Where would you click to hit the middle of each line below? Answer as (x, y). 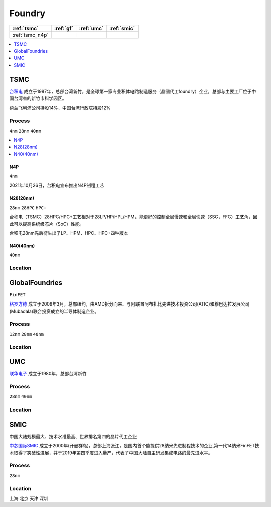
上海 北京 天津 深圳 (29, 498)
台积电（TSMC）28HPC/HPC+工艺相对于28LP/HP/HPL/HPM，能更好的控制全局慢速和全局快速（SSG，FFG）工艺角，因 (133, 217)
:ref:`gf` (64, 28)
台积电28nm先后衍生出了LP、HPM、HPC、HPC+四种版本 (69, 233)
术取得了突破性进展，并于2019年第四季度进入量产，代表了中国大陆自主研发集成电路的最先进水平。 (111, 453)
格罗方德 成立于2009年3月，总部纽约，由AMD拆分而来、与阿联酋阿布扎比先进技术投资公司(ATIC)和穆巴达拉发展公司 (129, 304)
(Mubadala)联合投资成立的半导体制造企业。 (54, 311)
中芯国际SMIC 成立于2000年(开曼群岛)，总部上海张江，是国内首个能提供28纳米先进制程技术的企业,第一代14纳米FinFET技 (134, 446)
